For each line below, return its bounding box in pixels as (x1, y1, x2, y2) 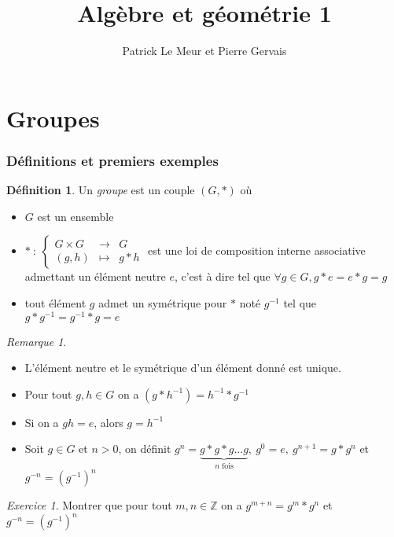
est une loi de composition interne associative (147, 242, 366, 259)
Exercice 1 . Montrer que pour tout (6, 497, 172, 513)
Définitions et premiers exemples (6, 150, 219, 170)
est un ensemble (37, 208, 114, 224)
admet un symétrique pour (98, 294, 227, 311)
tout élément (24, 294, 87, 311)
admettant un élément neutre (24, 268, 166, 285)
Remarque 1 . (6, 333, 67, 349)
